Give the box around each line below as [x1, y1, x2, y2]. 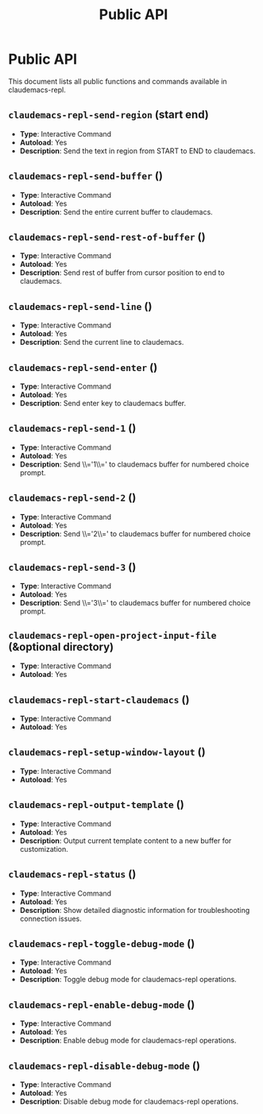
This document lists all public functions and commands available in [8, 76, 228, 86]
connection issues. [19, 914, 82, 923]
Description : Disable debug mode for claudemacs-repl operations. [19, 1097, 239, 1106]
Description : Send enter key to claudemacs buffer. [19, 399, 187, 408]
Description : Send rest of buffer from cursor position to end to [19, 268, 225, 277]
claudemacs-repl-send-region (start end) [8, 108, 209, 122]
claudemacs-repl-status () [8, 868, 137, 881]
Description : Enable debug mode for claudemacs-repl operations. [19, 1035, 237, 1046]
